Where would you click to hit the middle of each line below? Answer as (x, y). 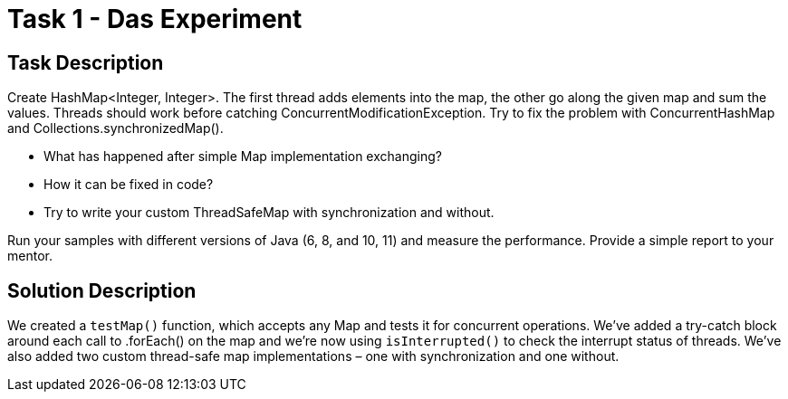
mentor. (30, 256)
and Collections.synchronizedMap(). (115, 128)
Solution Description (102, 290)
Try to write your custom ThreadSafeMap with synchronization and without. (269, 213)
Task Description (86, 62)
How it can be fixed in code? (129, 185)
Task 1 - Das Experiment (155, 19)
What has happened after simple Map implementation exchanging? (243, 157)
